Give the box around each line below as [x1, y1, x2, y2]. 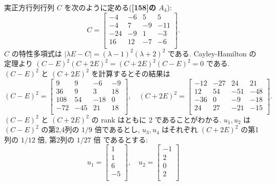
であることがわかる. [154, 114, 222, 125]
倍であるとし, [94, 124, 140, 135]
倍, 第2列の [37, 134, 74, 145]
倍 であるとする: [93, 134, 148, 145]
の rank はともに [91, 114, 147, 125]
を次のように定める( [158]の [64, 2, 156, 12]
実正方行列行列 [4, 2, 54, 12]
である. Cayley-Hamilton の [168, 48, 257, 58]
